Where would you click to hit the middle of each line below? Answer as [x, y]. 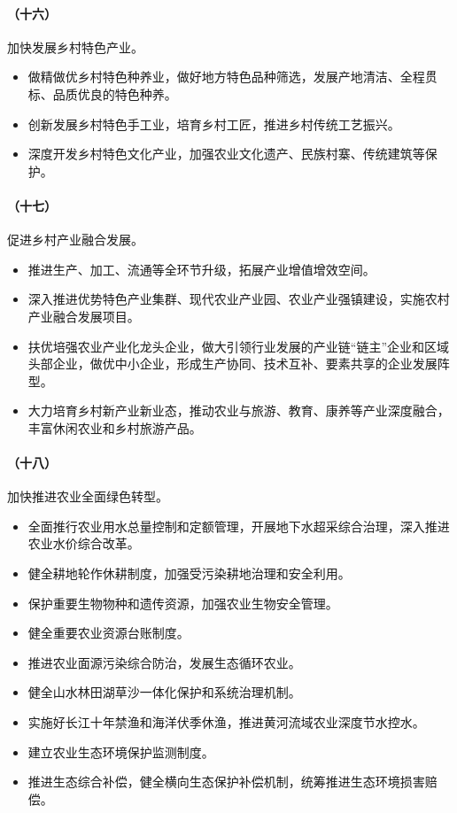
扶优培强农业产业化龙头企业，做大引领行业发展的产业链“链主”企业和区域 [239, 346]
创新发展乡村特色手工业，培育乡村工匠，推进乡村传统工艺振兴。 [214, 124]
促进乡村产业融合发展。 [75, 240]
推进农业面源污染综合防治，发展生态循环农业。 [164, 662]
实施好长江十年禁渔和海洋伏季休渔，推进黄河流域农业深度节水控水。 [226, 722]
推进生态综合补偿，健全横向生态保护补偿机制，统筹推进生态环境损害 [226, 782]
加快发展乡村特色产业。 [75, 46]
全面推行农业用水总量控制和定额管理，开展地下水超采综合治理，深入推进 [239, 526]
